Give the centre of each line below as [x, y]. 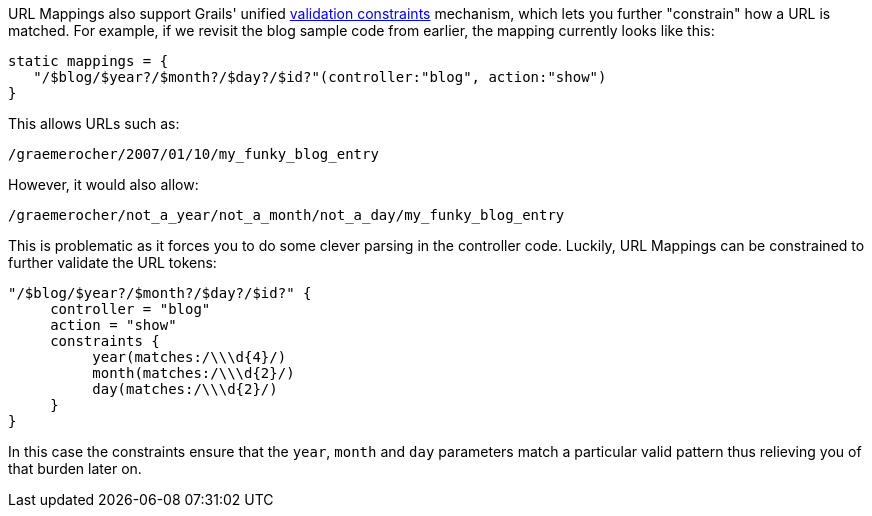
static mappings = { [88, 61]
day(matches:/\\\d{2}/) [185, 389]
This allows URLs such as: [94, 123]
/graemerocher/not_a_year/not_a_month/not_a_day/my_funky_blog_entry [286, 215]
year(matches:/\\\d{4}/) [189, 357]
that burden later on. [75, 468]
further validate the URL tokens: [112, 262]
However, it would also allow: [103, 184]
